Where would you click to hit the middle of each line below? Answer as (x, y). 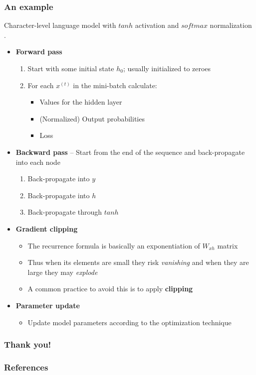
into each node (38, 162)
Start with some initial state (71, 68)
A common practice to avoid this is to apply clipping (110, 289)
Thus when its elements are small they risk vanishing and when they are (138, 262)
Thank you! (28, 344)
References (26, 367)
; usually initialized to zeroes (167, 68)
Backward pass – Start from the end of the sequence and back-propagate (130, 152)
